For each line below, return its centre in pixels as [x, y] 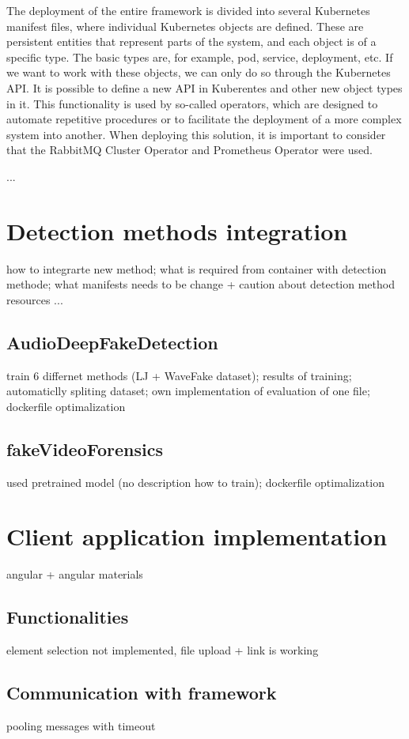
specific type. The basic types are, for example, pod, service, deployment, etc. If [200, 57]
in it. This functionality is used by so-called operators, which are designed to [192, 103]
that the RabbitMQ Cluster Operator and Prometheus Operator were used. [189, 150]
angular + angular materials [75, 574]
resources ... [35, 299]
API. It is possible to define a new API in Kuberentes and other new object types [204, 87]
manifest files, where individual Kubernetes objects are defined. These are [185, 26]
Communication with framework [142, 693]
